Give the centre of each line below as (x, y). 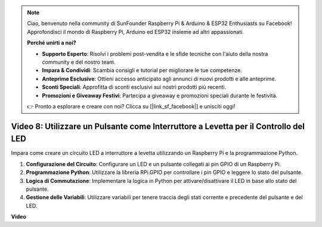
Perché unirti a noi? (52, 43)
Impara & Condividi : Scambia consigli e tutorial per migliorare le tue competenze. (142, 70)
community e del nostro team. (79, 62)
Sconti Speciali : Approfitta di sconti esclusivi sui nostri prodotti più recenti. (134, 87)
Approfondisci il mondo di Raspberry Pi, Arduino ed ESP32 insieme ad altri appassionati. (135, 32)
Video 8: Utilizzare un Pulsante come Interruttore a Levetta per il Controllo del (158, 126)
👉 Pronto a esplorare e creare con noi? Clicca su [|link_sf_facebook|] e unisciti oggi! (131, 106)
